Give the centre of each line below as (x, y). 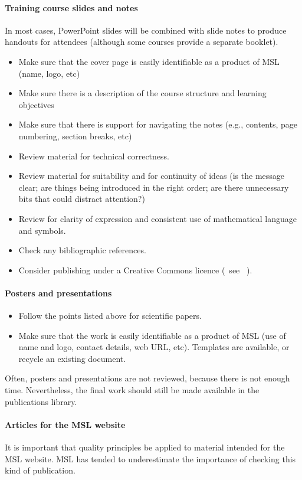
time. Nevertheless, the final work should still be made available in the (132, 390)
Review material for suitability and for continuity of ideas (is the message (152, 176)
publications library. (41, 401)
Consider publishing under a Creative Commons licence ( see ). (135, 270)
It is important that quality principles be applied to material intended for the (145, 447)
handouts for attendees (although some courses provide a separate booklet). (142, 42)
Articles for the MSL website (65, 424)
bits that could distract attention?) (82, 199)
